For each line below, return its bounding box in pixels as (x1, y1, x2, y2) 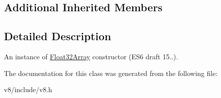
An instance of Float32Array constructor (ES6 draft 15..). (4, 51, 178, 61)
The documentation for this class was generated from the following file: (4, 68, 218, 78)
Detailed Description (4, 28, 111, 44)
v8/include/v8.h (4, 84, 53, 95)
